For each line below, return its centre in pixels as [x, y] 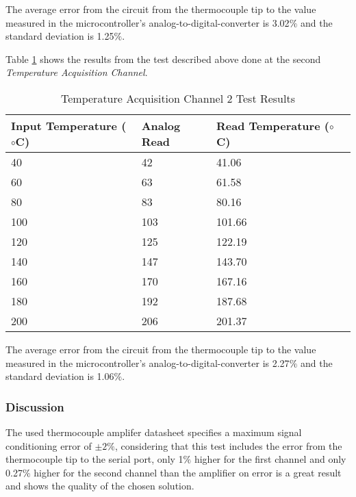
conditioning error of [49, 445]
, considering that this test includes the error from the [229, 445]
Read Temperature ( [272, 125]
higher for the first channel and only [270, 459]
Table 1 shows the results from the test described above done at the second [163, 59]
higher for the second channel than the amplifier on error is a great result [188, 472]
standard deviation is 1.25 [60, 36]
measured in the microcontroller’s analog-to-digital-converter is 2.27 [148, 362]
